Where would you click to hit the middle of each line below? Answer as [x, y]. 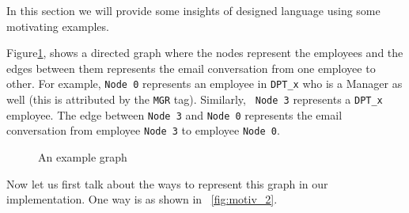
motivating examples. [58, 26]
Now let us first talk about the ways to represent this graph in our [167, 183]
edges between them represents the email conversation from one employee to [191, 68]
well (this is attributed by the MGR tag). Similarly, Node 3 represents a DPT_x [195, 99]
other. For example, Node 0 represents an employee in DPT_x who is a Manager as [204, 84]
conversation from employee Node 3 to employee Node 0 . [143, 130]
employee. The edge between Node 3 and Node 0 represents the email [174, 114]
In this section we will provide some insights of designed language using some [193, 10]
